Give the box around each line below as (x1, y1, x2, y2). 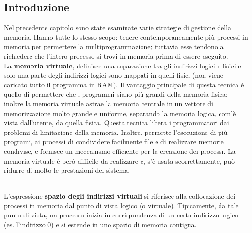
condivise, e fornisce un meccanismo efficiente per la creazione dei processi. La (4, 146, 236, 156)
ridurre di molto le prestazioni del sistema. (4, 165, 130, 175)
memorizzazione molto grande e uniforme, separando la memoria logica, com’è (4, 108, 236, 118)
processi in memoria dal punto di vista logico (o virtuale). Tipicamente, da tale (4, 200, 239, 210)
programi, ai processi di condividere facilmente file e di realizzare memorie (4, 136, 224, 147)
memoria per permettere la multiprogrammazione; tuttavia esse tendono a (4, 41, 224, 51)
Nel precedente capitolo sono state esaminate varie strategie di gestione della (4, 22, 232, 33)
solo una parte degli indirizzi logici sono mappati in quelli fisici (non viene (4, 70, 224, 80)
